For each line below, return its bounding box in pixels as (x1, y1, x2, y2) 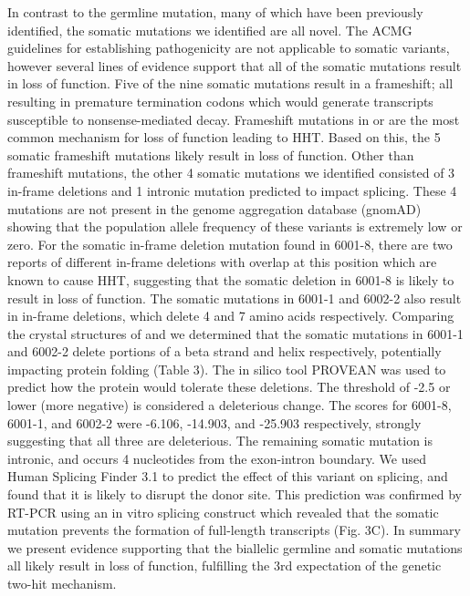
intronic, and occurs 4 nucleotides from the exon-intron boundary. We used (7, 448, 426, 468)
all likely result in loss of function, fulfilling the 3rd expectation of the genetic (7, 556, 442, 575)
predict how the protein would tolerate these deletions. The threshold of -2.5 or (7, 377, 451, 396)
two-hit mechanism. (7, 574, 117, 592)
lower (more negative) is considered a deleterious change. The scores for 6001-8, (7, 396, 452, 415)
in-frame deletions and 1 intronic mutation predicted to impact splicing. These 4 (7, 180, 457, 200)
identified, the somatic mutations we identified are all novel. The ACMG (7, 20, 413, 39)
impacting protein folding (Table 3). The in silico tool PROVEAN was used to (7, 359, 446, 378)
